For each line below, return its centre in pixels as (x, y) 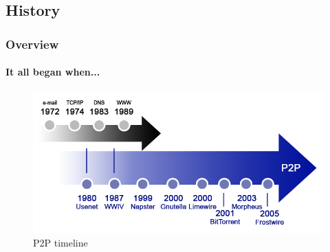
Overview (32, 44)
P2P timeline (60, 243)
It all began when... (53, 72)
